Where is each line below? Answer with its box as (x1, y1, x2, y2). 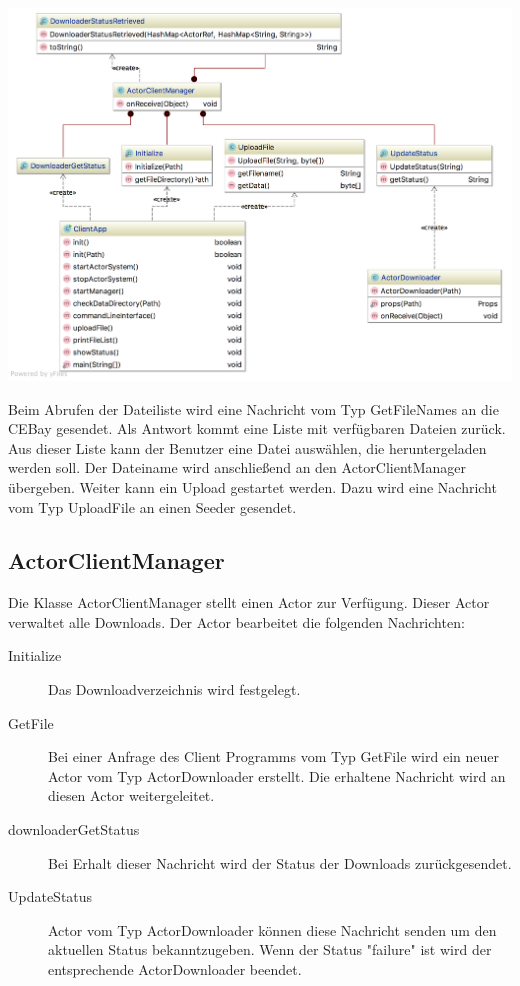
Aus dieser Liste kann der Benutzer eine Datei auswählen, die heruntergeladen (8, 437, 487, 458)
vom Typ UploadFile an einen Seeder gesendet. (8, 496, 297, 517)
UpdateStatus (8, 886, 93, 907)
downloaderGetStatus (8, 819, 140, 840)
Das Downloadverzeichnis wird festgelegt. (48, 679, 301, 700)
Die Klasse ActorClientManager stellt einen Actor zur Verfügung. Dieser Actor (8, 592, 490, 613)
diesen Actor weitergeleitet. (48, 785, 215, 806)
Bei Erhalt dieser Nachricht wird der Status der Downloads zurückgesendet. (48, 852, 512, 873)
